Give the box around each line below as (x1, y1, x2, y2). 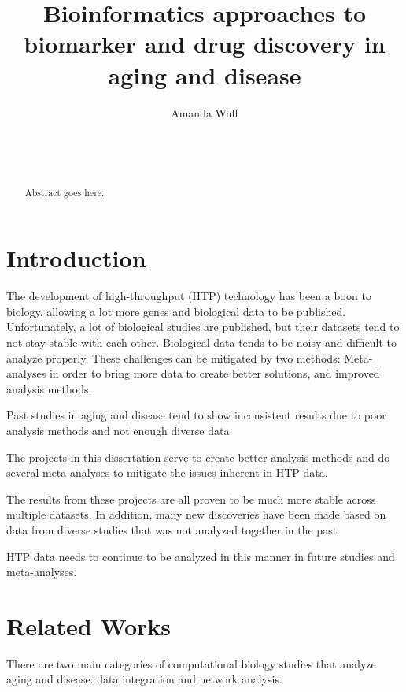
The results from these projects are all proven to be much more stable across (6, 490, 376, 507)
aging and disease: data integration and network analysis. (6, 671, 282, 687)
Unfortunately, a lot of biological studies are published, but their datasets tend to (6, 318, 400, 335)
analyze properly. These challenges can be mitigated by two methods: (6, 349, 341, 366)
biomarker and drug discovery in (24, 28, 386, 60)
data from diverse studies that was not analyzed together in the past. (6, 521, 340, 538)
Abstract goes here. (24, 185, 105, 199)
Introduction (6, 242, 146, 274)
